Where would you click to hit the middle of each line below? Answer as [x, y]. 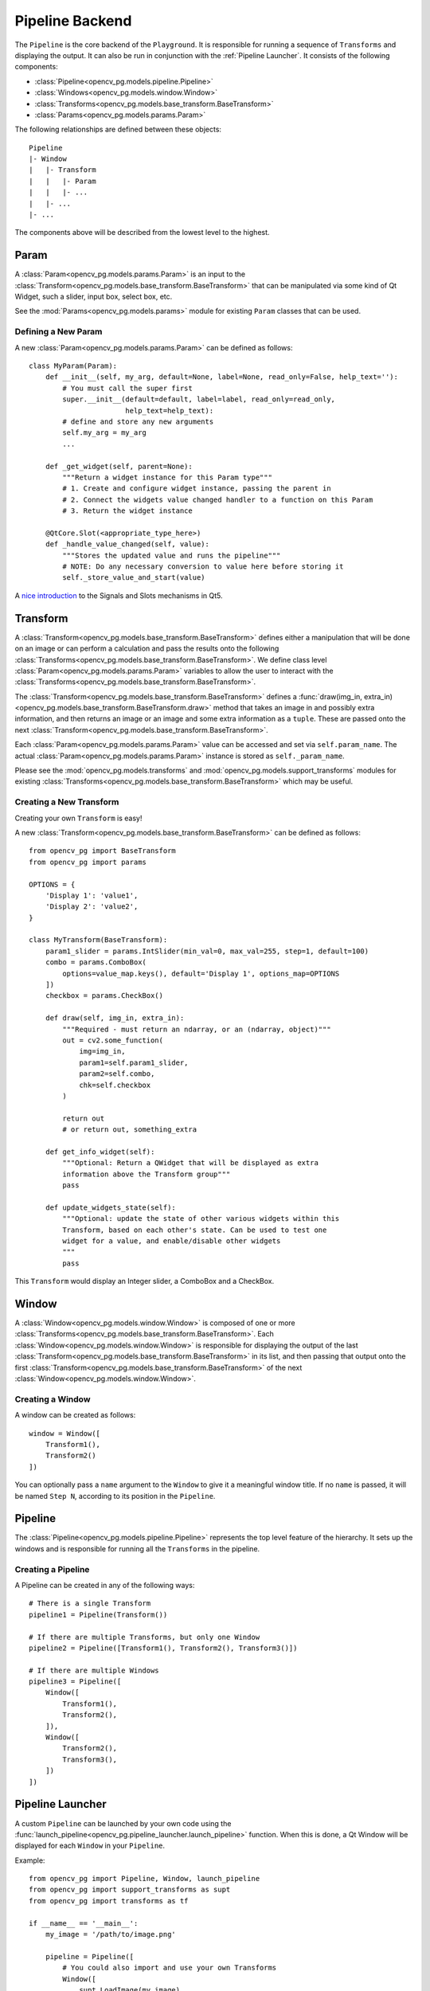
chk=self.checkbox [115, 1085]
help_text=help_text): [169, 411]
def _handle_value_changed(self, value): [127, 544]
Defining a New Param [59, 332]
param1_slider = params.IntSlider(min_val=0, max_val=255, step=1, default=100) [207, 951]
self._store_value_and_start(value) [134, 578]
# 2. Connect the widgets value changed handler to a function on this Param [218, 499]
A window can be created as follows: [75, 1415]
